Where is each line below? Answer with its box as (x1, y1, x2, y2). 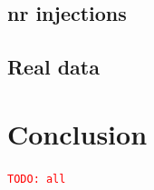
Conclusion (7, 115, 148, 152)
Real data (7, 53, 100, 81)
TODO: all (7, 172, 66, 185)
